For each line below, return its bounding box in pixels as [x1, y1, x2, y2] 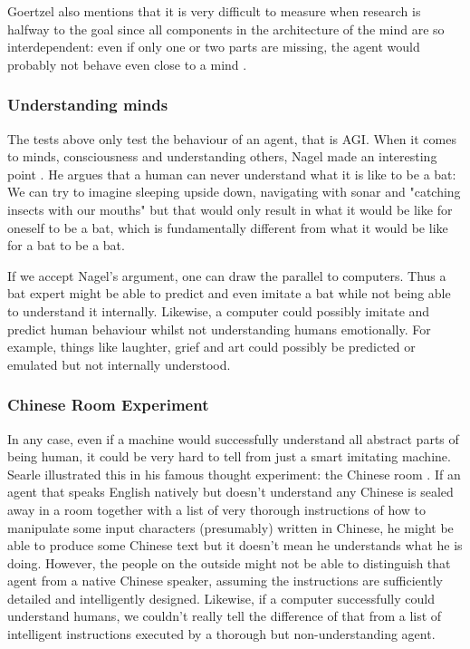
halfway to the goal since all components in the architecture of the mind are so [7, 19, 445, 38]
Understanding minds [7, 93, 168, 116]
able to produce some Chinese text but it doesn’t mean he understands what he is [7, 536, 463, 555]
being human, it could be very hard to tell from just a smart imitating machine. [7, 447, 451, 466]
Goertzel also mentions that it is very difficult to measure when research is [7, 2, 421, 20]
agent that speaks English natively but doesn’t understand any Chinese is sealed [7, 482, 454, 501]
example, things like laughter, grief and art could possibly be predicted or [7, 337, 416, 356]
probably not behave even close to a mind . [7, 54, 247, 73]
